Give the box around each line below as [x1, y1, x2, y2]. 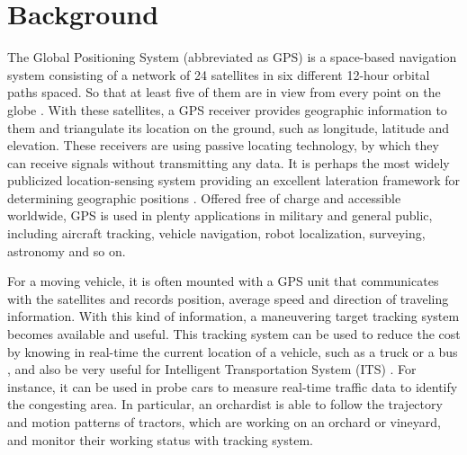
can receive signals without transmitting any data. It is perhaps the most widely [7, 153, 450, 172]
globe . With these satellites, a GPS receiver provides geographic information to [7, 100, 447, 119]
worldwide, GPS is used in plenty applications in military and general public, [7, 206, 433, 225]
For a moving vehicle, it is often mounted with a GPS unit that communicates [7, 272, 439, 290]
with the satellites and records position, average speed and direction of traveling [7, 289, 449, 308]
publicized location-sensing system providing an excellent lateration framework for [7, 171, 460, 190]
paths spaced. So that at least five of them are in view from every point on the [7, 83, 441, 102]
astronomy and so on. [7, 241, 126, 260]
